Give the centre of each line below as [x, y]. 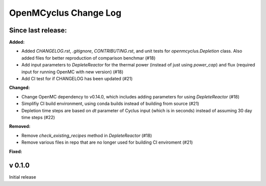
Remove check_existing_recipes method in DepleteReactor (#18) [87, 135]
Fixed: [16, 151]
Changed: [19, 88]
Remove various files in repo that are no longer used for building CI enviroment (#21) [107, 142]
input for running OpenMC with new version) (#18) [72, 72]
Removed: [20, 126]
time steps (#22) [38, 117]
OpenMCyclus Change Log [65, 13]
